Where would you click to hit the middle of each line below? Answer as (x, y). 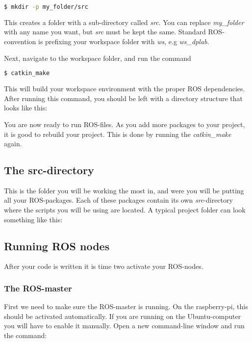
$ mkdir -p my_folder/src (46, 7)
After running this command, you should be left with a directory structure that (124, 98)
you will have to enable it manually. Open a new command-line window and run (124, 326)
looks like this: (26, 108)
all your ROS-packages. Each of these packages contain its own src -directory (118, 200)
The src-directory (49, 170)
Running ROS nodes (57, 246)
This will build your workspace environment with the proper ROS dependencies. (125, 89)
